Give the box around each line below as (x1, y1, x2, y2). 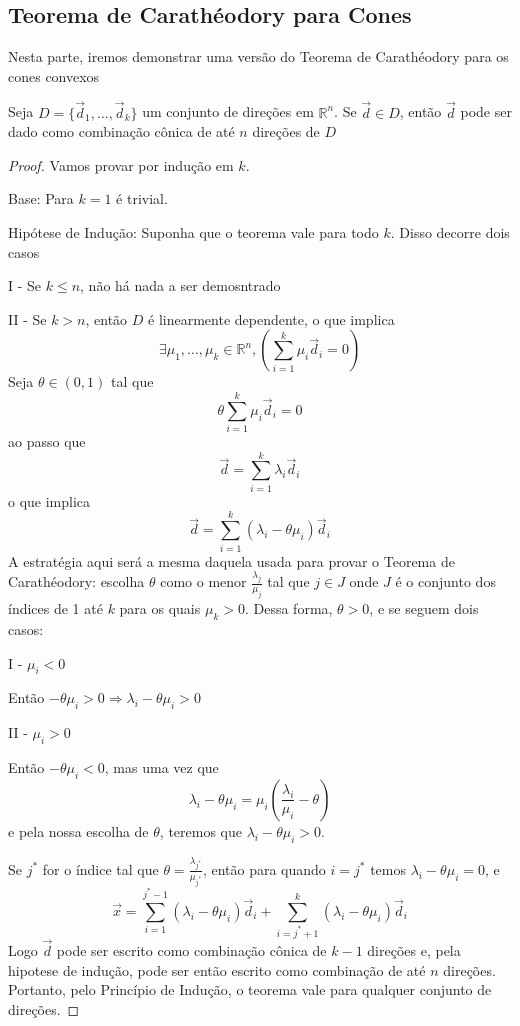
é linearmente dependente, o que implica (148, 308, 395, 329)
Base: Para (8, 188, 74, 209)
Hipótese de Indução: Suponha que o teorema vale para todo (8, 221, 379, 242)
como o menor (160, 571, 247, 592)
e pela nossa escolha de (8, 820, 149, 841)
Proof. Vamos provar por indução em (8, 154, 234, 175)
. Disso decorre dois (390, 221, 510, 242)
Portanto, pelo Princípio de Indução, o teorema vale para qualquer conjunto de (8, 979, 492, 1000)
